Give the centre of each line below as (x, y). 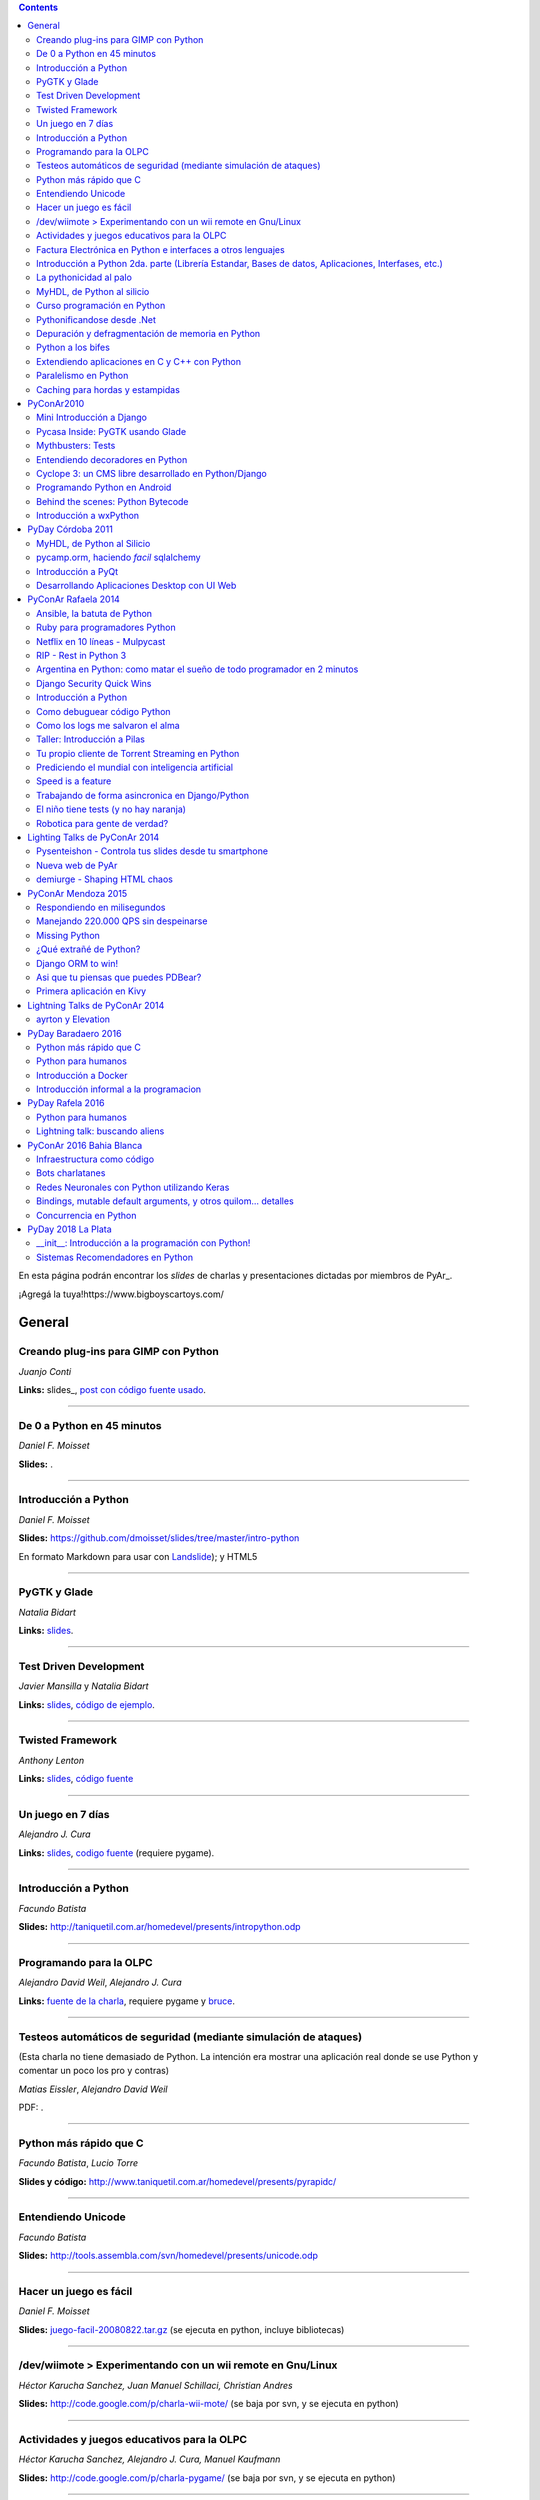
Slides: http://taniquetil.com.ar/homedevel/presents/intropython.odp (159, 1927)
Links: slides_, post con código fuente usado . (112, 1390)
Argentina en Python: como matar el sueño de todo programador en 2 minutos (197, 669)
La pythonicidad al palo (84, 277)
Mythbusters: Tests (76, 446)
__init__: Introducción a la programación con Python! (143, 1243)
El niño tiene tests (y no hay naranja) (111, 809)
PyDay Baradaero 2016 (74, 1033)
